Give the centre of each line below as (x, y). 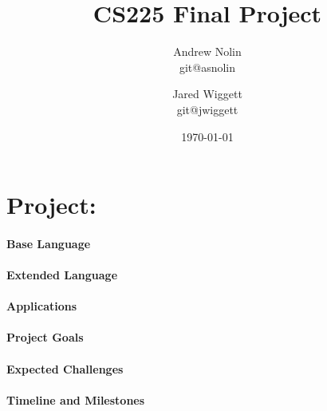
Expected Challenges (65, 368)
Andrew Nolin (207, 51)
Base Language (49, 243)
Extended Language (62, 275)
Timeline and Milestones (76, 399)
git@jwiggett (207, 109)
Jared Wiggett (207, 94)
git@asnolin (207, 67)
